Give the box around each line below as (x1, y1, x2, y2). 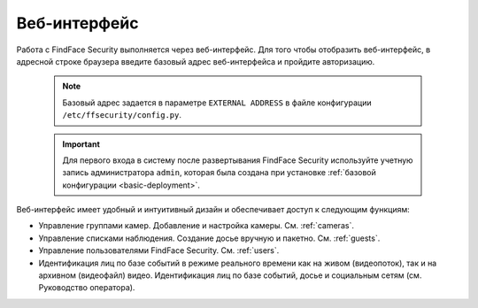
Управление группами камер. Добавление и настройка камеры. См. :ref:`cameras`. (38, 220, 354, 231)
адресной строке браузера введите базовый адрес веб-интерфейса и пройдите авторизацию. (16, 56, 375, 66)
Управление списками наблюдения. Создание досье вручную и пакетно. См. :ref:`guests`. (38, 233, 381, 243)
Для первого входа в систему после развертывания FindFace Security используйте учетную (62, 155, 413, 166)
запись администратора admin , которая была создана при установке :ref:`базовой (62, 167, 376, 178)
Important (62, 138, 101, 150)
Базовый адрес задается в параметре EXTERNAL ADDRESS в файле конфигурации (62, 97, 372, 108)
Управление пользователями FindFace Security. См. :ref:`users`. (38, 245, 280, 256)
